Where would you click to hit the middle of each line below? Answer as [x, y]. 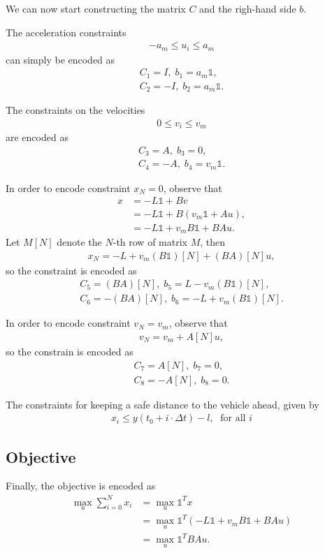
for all [233, 419]
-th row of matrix [150, 242]
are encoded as [37, 137]
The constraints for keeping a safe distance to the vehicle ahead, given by [162, 404]
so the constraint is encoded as [71, 270]
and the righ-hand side [248, 8]
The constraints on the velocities [75, 110]
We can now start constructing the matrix [96, 8]
